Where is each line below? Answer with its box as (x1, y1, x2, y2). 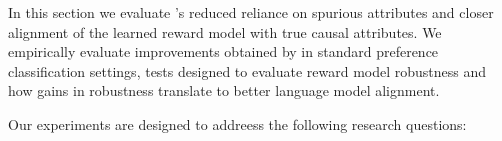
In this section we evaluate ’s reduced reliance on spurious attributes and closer (8, 2, 494, 22)
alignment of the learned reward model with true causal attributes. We (8, 21, 442, 42)
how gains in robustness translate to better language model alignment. (8, 80, 440, 101)
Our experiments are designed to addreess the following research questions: (8, 113, 467, 134)
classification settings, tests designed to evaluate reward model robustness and (8, 60, 487, 81)
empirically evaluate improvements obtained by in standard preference (8, 41, 439, 62)
